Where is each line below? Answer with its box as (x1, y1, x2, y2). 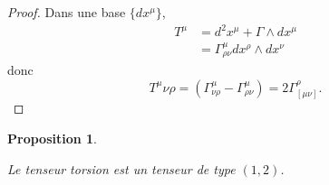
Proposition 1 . (7, 129, 97, 147)
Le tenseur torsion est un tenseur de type (7, 159, 236, 178)
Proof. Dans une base (7, 3, 126, 21)
